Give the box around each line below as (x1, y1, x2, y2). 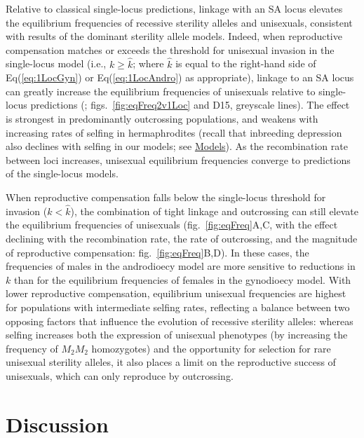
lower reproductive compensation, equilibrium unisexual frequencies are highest (6, 286, 346, 301)
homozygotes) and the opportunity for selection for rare (91, 341, 331, 355)
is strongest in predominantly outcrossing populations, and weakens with (6, 111, 318, 125)
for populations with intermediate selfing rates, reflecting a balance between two (6, 299, 350, 314)
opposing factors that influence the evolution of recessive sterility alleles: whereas (6, 313, 353, 328)
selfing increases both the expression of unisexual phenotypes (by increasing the (6, 327, 348, 342)
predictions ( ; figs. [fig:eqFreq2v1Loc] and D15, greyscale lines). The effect (30, 97, 350, 112)
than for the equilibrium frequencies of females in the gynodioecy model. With (13, 272, 351, 287)
